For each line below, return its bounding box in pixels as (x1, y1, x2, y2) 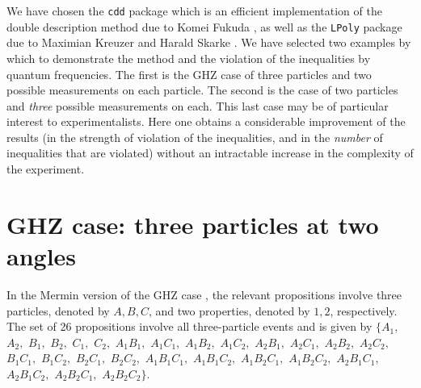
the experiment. (6, 161, 85, 177)
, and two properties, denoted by (148, 302, 310, 319)
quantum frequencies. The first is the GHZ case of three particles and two (6, 65, 372, 82)
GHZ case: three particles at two (6, 207, 379, 240)
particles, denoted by (6, 302, 110, 319)
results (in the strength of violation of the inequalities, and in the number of (6, 128, 383, 145)
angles (6, 240, 77, 273)
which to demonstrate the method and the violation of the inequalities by (6, 49, 371, 66)
